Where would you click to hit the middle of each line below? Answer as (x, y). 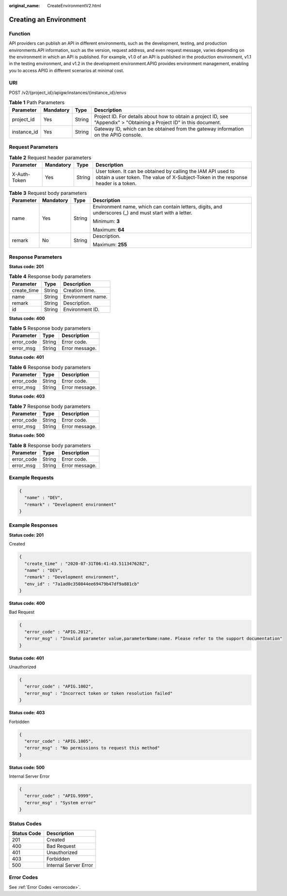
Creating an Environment (48, 19)
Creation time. (79, 290)
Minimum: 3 (106, 222)
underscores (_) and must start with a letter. (143, 213)
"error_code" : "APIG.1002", (59, 687)
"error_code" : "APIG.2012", (59, 632)
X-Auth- (21, 174)
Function (20, 33)
